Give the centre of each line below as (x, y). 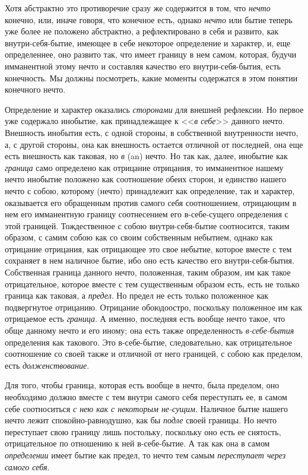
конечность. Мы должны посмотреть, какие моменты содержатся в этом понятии (151, 77)
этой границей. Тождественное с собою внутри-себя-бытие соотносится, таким (147, 225)
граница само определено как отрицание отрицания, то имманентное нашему (144, 167)
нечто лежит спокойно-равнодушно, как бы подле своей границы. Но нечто (141, 420)
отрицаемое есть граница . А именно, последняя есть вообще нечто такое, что (145, 319)
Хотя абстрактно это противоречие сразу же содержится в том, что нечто (138, 8)
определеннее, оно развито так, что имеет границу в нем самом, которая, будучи (151, 54)
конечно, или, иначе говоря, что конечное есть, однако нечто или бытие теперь (149, 19)
